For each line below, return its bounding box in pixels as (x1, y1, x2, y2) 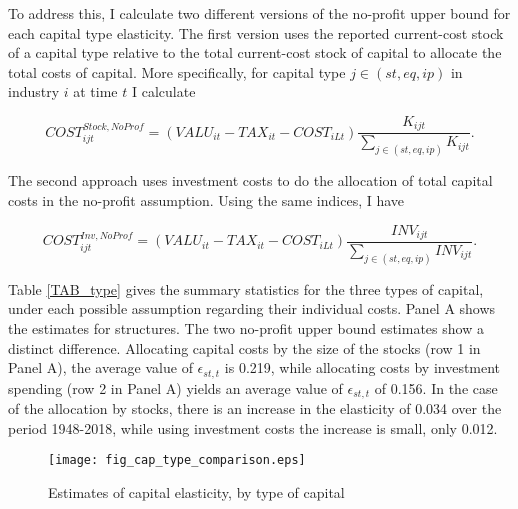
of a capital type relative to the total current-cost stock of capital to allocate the (8, 42, 502, 63)
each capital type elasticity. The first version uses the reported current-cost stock (8, 22, 504, 43)
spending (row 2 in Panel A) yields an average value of (8, 377, 343, 398)
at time (73, 81, 118, 102)
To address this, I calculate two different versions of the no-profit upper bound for (8, 3, 511, 23)
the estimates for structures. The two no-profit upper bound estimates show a (8, 318, 484, 339)
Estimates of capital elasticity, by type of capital (48, 481, 345, 502)
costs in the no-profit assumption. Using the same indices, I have (8, 189, 405, 210)
